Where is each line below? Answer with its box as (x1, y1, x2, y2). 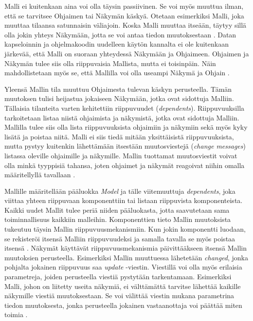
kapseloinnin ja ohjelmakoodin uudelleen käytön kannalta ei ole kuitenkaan (4, 39, 229, 49)
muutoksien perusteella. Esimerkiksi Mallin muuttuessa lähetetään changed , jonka (4, 252, 248, 262)
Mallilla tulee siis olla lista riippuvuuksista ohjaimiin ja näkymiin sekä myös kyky (4, 122, 248, 132)
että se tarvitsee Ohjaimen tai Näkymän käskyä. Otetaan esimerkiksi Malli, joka (4, 10, 244, 20)
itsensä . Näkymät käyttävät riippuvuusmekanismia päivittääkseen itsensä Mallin (4, 243, 247, 253)
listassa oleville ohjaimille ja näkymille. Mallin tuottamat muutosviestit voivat (4, 150, 237, 160)
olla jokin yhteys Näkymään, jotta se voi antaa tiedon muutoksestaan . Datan (4, 29, 236, 39)
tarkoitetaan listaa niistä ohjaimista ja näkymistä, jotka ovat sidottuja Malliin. (4, 112, 239, 122)
